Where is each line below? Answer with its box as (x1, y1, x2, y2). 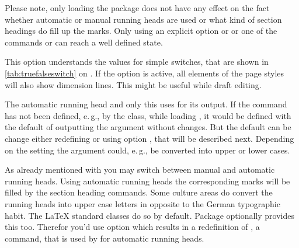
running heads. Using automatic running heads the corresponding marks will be (5, 174, 290, 187)
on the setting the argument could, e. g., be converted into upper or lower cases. (5, 144, 290, 156)
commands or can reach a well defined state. (5, 36, 163, 48)
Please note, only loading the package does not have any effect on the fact (5, 2, 270, 13)
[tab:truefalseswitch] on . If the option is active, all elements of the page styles (5, 67, 284, 79)
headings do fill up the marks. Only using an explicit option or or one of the (5, 25, 277, 37)
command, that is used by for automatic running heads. (5, 232, 204, 244)
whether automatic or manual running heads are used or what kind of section (5, 13, 282, 25)
